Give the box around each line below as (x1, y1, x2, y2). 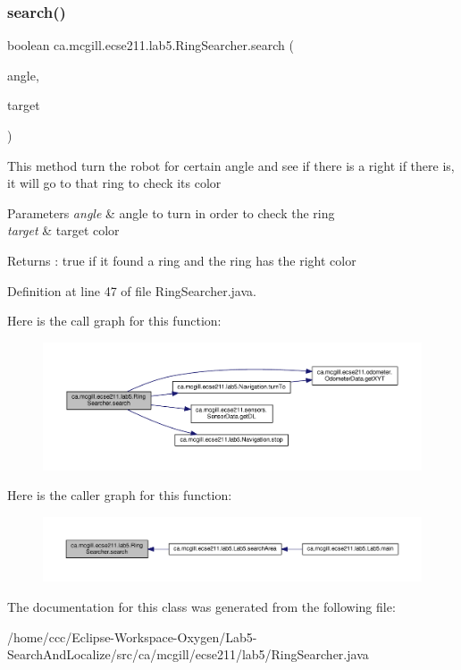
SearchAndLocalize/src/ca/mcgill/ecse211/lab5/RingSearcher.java (7, 645, 369, 664)
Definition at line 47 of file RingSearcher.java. (7, 281, 256, 300)
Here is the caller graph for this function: (7, 486, 232, 505)
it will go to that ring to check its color (7, 174, 222, 192)
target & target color (7, 221, 120, 240)
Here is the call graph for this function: (7, 311, 222, 330)
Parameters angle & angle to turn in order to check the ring (7, 203, 335, 222)
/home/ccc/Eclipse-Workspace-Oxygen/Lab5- (7, 627, 257, 646)
